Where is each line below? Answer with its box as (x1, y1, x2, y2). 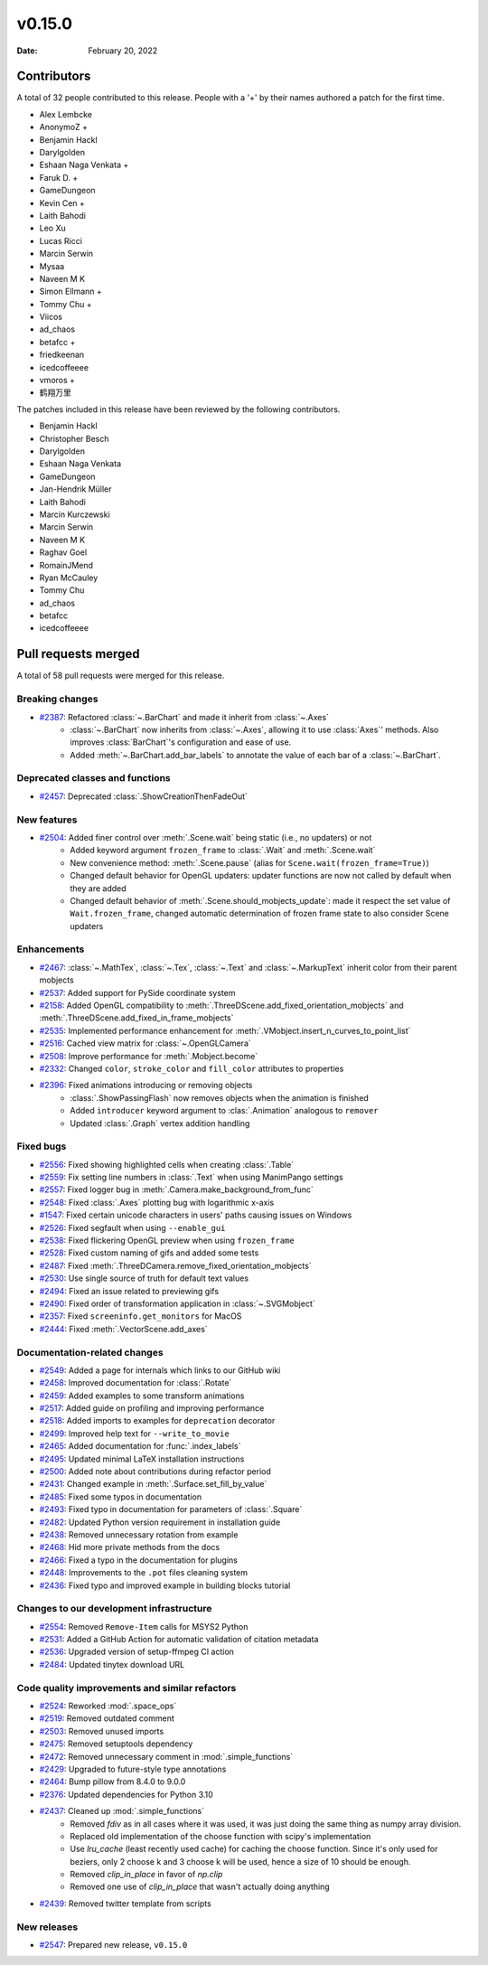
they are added (70, 882, 127, 894)
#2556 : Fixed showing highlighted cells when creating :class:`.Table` (39, 1159, 295, 1170)
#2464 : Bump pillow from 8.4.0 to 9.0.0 (39, 1776, 186, 1787)
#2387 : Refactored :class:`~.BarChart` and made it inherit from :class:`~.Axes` (39, 711, 330, 722)
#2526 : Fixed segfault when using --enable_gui (39, 1222, 226, 1233)
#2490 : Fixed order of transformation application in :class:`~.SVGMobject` (39, 1298, 315, 1309)
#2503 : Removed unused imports (39, 1725, 164, 1736)
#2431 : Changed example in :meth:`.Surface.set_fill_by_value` (39, 1479, 267, 1490)
